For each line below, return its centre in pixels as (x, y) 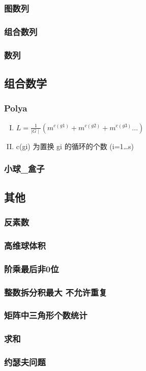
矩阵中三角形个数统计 (46, 315)
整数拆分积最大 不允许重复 (56, 292)
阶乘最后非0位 (32, 268)
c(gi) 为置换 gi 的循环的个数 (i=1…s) (75, 146)
